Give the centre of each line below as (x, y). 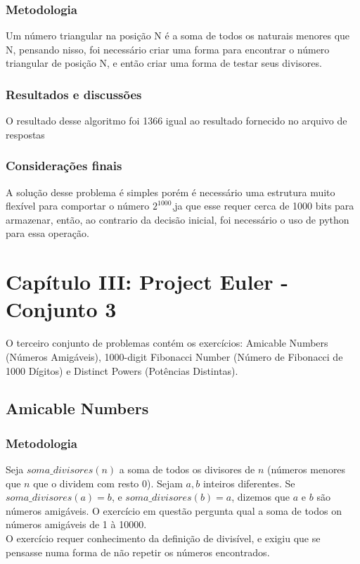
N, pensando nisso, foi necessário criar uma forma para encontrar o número (168, 49)
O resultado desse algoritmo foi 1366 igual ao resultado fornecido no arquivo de (176, 121)
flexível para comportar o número (78, 206)
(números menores (307, 469)
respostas (25, 134)
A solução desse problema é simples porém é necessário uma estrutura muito (171, 192)
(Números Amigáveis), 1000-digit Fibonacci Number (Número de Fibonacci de (174, 356)
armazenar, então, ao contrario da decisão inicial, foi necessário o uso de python (178, 219)
